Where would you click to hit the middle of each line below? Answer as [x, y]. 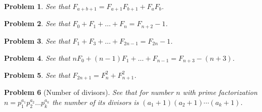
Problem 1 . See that [37, 6]
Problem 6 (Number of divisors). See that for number [89, 92]
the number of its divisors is [96, 102]
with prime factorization [220, 92]
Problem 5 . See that [37, 75]
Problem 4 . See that [37, 58]
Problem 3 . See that [37, 40]
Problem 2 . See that [37, 23]
